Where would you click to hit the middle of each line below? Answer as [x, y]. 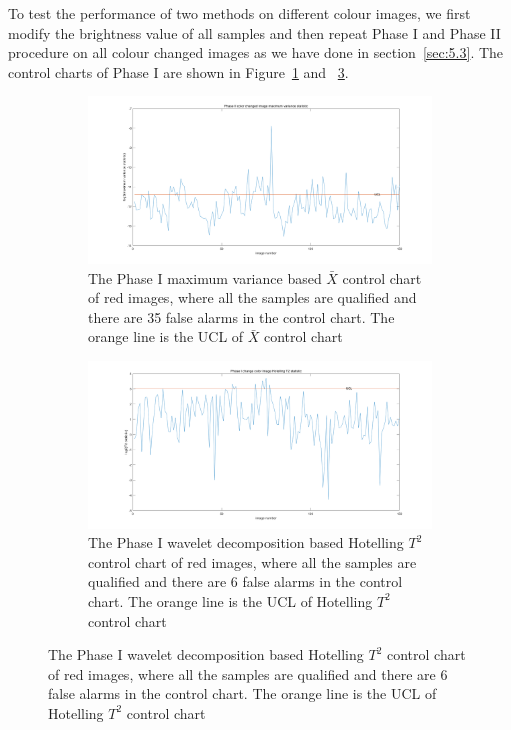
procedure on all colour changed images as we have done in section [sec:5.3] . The [256, 52]
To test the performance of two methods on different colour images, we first [239, 13]
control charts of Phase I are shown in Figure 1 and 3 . [178, 71]
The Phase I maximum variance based [205, 277]
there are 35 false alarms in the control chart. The [241, 316]
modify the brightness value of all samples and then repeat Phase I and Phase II [254, 32]
